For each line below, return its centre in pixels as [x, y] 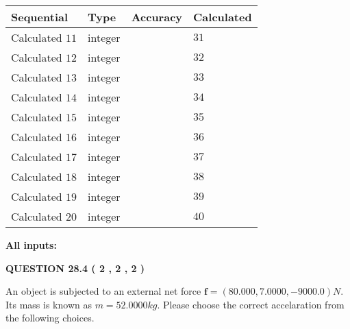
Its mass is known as [49, 304]
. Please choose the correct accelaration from [251, 304]
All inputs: [31, 245]
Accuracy [157, 17]
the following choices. [50, 318]
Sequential [40, 17]
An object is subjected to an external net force [103, 291]
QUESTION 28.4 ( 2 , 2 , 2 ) [75, 268]
